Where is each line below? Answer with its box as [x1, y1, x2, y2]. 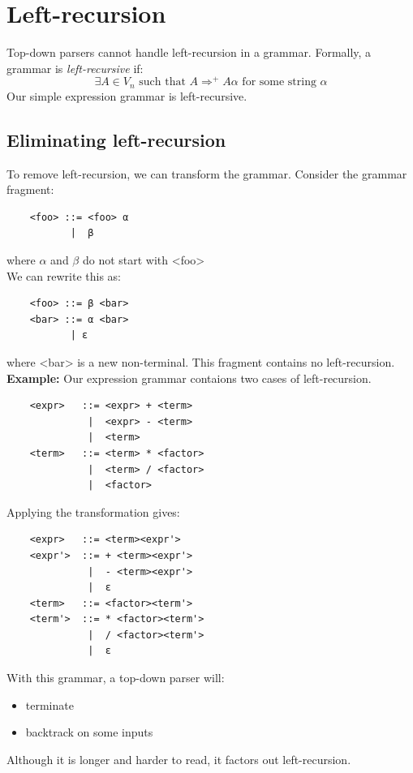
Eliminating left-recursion [6, 127, 226, 152]
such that [139, 76, 186, 88]
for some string [242, 76, 316, 88]
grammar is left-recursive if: [6, 59, 144, 76]
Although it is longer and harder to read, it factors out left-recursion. [6, 750, 351, 767]
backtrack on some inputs [25, 724, 153, 741]
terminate [25, 696, 74, 713]
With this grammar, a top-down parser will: [6, 669, 225, 686]
